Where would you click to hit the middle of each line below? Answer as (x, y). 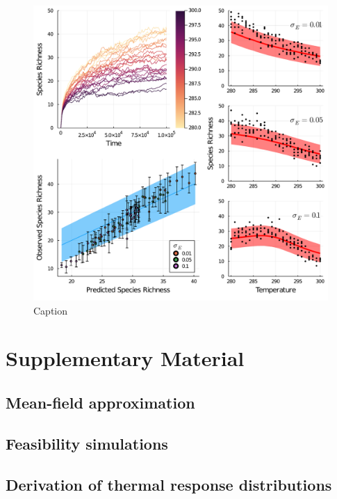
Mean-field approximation (100, 402)
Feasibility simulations (87, 443)
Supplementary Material (125, 358)
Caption (51, 310)
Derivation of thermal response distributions (169, 484)
